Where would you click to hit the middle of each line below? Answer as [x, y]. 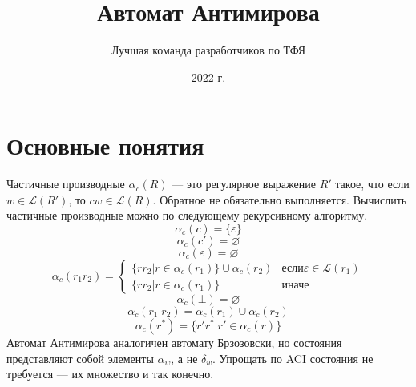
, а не [184, 358]
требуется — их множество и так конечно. [110, 374]
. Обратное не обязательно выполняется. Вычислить [280, 199]
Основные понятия [105, 145]
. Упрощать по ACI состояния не [293, 358]
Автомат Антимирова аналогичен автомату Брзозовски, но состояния [174, 343]
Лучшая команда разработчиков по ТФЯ [208, 50]
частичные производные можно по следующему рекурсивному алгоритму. [187, 215]
